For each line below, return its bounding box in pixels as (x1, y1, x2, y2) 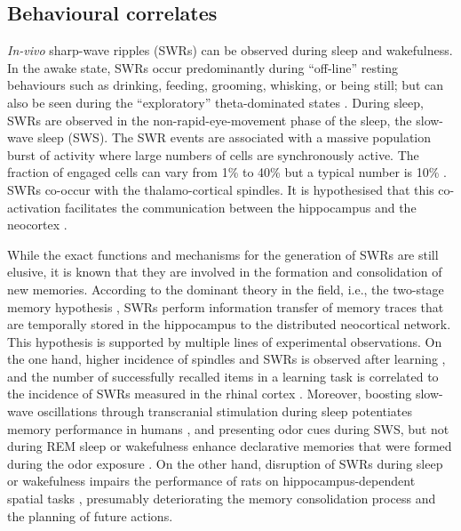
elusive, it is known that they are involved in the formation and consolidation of (7, 262, 442, 281)
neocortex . (7, 215, 68, 234)
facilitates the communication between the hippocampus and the (64, 197, 417, 216)
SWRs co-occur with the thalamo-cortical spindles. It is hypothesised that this (7, 180, 434, 198)
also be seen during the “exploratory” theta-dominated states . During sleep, (7, 93, 424, 111)
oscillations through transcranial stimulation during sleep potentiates (37, 402, 413, 421)
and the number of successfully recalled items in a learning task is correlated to (7, 366, 439, 385)
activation (7, 197, 61, 216)
